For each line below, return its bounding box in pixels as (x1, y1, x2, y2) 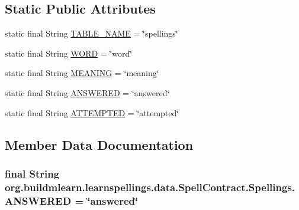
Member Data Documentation (5, 135, 194, 153)
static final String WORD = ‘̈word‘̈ (5, 47, 133, 59)
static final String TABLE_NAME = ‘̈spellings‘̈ (5, 27, 178, 40)
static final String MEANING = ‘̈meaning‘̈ (5, 67, 159, 79)
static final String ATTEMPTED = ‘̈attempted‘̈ (5, 106, 179, 119)
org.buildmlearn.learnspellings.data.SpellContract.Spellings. (5, 179, 295, 194)
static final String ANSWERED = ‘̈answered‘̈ (5, 86, 170, 99)
